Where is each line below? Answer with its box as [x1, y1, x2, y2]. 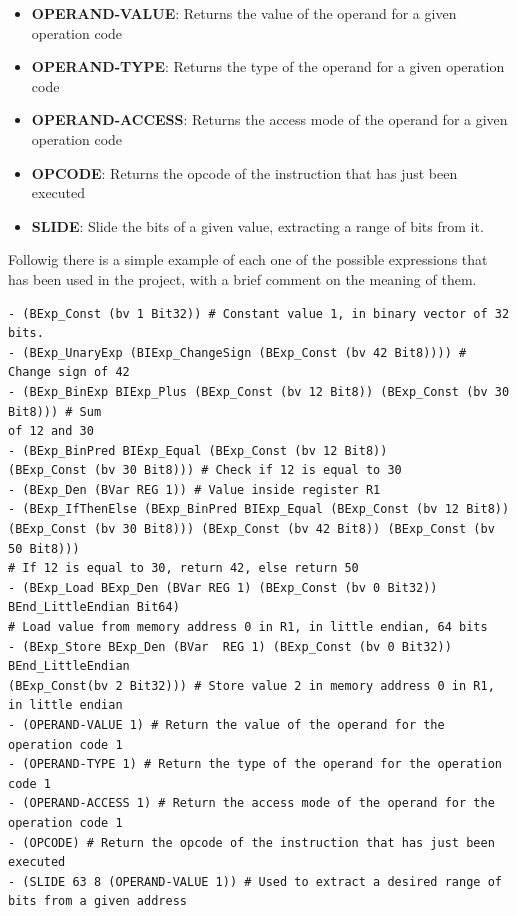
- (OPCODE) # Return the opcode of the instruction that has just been [8, 835, 495, 850]
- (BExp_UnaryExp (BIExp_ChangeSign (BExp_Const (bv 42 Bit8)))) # [8, 345, 467, 360]
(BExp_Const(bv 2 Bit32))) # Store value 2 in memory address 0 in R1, [8, 678, 495, 693]
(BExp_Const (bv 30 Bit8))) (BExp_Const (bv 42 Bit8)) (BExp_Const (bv [8, 522, 495, 537]
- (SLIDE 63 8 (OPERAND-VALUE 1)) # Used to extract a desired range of [8, 874, 502, 889]
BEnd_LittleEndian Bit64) [8, 600, 180, 615]
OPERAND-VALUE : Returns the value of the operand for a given [31, 3, 457, 23]
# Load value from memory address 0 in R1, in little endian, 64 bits [8, 620, 488, 635]
